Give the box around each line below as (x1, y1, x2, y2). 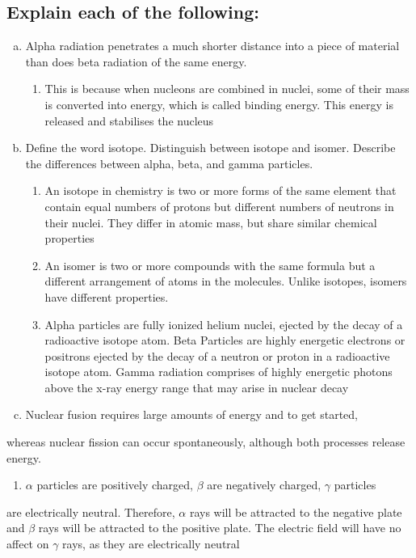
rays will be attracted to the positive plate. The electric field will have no (38, 519, 401, 536)
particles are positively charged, (36, 476, 193, 493)
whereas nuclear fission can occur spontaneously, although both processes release (6, 433, 405, 450)
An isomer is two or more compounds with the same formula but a (44, 256, 376, 273)
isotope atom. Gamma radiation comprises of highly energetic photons (44, 363, 393, 380)
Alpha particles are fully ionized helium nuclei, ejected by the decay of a (44, 315, 403, 332)
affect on (6, 535, 49, 552)
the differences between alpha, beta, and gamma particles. (25, 154, 313, 171)
